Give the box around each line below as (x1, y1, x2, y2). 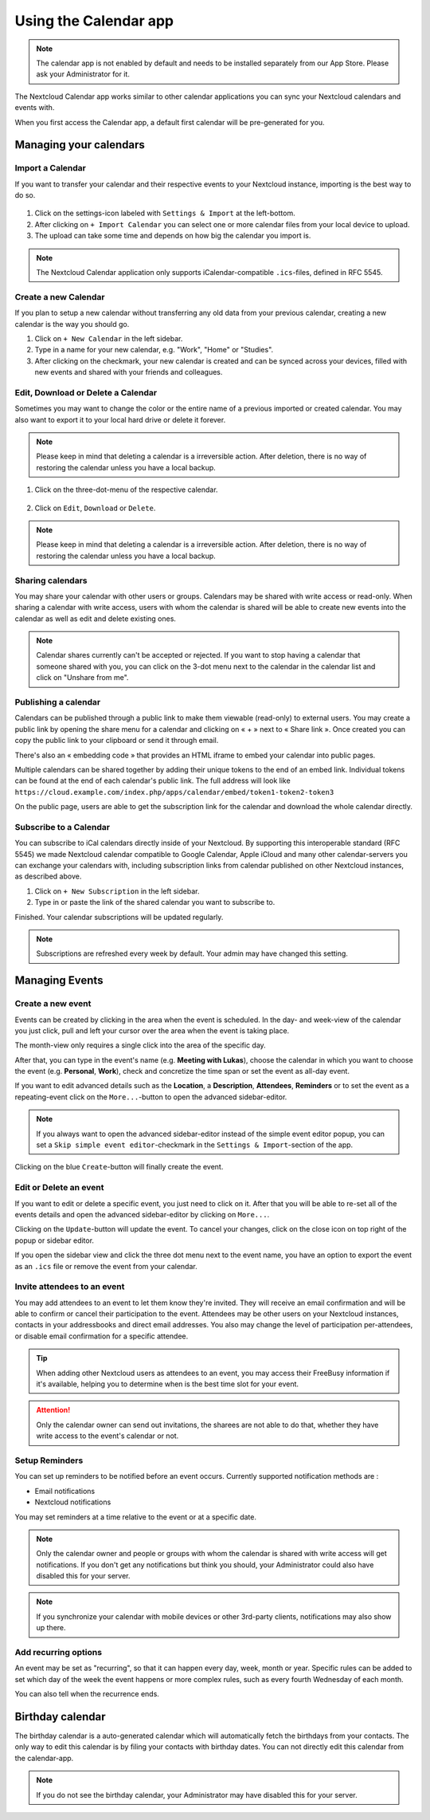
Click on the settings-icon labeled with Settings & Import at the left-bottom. (34, 208, 295, 218)
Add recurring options (14, 1647, 103, 1657)
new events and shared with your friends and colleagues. (34, 368, 223, 377)
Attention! (36, 1405, 71, 1415)
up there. (36, 1623, 67, 1633)
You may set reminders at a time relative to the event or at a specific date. (14, 1511, 256, 1522)
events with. (14, 103, 55, 112)
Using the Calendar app (14, 12, 174, 29)
